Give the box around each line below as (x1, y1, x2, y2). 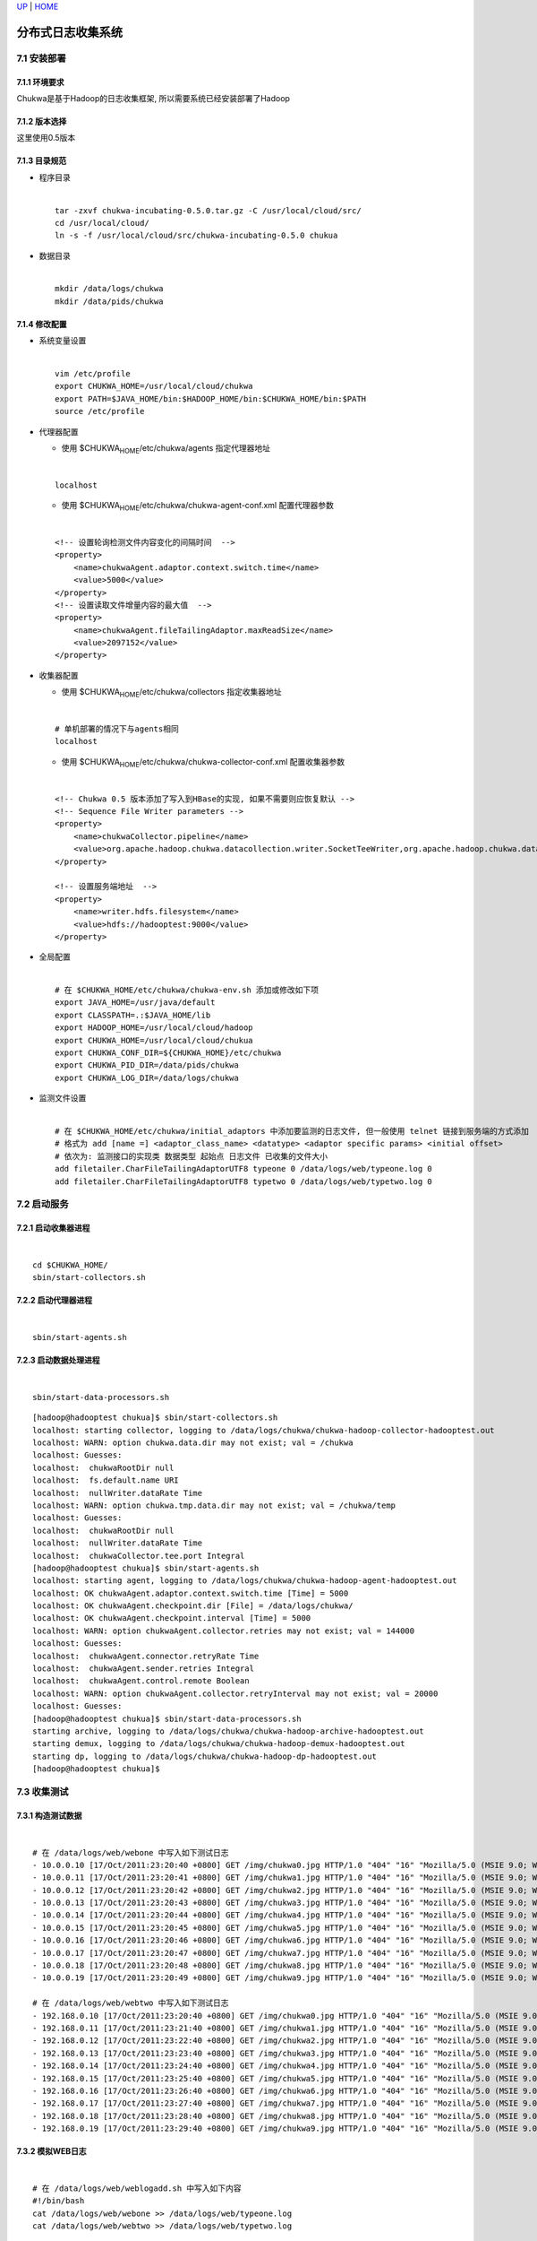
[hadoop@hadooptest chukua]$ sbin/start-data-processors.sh (32, 1713, 302, 1724)
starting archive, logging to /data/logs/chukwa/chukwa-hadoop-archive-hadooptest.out (32, 1726, 424, 1736)
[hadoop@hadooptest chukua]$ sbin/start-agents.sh (32, 1562, 260, 1573)
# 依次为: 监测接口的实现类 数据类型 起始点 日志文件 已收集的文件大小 (55, 1151, 328, 1161)
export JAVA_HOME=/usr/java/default (55, 998, 216, 1008)
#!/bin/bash (32, 2196, 85, 2206)
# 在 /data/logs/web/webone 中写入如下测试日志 (32, 1847, 229, 1857)
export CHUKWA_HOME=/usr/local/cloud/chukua (55, 1035, 254, 1045)
